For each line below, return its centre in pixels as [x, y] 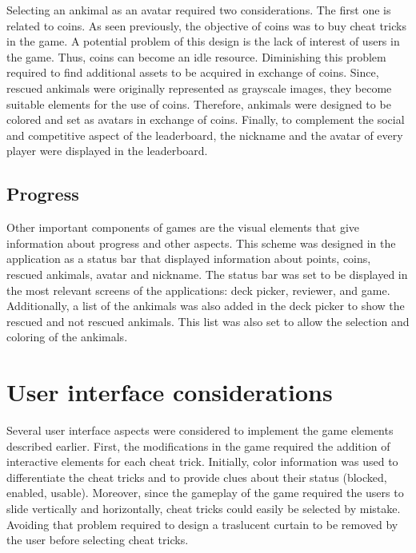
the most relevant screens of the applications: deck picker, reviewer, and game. [198, 290]
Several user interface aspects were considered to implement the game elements [200, 430]
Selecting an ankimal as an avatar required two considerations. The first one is [199, 10]
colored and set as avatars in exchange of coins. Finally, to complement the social [206, 119]
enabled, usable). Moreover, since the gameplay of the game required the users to [205, 493]
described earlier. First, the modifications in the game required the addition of [198, 446]
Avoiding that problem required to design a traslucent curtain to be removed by [202, 524]
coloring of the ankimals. [67, 337]
